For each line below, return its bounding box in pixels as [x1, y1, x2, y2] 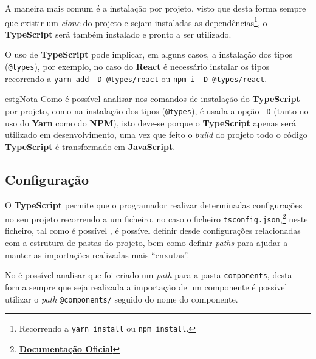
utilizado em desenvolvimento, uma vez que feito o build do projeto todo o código [5, 128, 307, 141]
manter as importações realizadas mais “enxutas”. [5, 248, 190, 261]
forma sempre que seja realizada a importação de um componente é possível [5, 280, 287, 293]
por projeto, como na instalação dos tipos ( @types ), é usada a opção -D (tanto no [5, 104, 309, 117]
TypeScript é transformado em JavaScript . [5, 140, 176, 152]
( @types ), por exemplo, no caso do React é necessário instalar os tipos [5, 60, 270, 73]
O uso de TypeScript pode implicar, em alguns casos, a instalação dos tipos [5, 48, 292, 61]
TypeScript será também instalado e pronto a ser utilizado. [5, 27, 232, 40]
